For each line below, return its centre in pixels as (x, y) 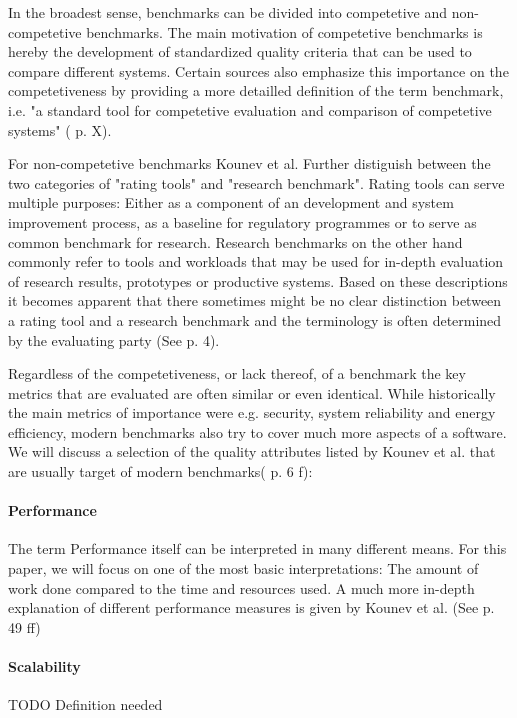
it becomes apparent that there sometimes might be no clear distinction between (255, 300)
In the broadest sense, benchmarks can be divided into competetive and (228, 12)
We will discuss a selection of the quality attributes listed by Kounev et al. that (252, 451)
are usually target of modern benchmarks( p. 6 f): (160, 471)
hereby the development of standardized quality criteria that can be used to (240, 51)
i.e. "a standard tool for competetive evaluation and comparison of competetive (250, 109)
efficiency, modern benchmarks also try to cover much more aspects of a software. (257, 431)
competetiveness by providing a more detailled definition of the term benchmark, (256, 90)
